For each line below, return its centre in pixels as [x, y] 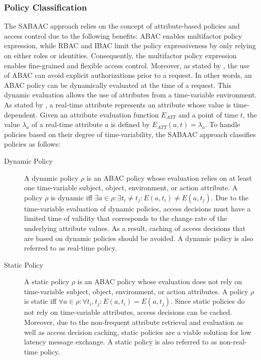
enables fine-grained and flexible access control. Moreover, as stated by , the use [127, 65]
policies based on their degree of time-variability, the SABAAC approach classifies [130, 134]
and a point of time [208, 114]
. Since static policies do [208, 301]
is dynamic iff [72, 197]
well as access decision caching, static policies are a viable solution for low [138, 332]
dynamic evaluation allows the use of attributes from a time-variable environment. [130, 95]
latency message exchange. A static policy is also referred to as [121, 342]
